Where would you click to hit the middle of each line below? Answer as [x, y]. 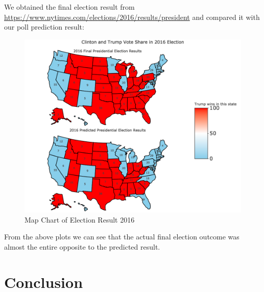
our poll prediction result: [44, 27]
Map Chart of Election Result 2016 [80, 219]
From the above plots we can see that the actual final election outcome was [122, 237]
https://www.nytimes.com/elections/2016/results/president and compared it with [132, 17]
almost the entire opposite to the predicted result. [82, 246]
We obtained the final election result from [69, 7]
